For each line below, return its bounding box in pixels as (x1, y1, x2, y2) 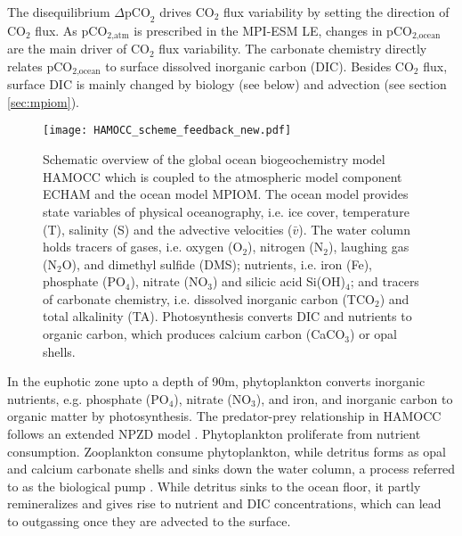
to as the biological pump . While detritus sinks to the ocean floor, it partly (7, 476, 421, 495)
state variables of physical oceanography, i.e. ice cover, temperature (43, 202, 409, 220)
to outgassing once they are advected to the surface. (7, 512, 291, 531)
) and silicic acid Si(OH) (213, 272, 346, 291)
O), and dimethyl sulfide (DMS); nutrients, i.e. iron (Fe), (61, 254, 372, 273)
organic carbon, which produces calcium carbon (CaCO (43, 325, 345, 343)
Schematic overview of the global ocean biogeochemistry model (43, 150, 385, 169)
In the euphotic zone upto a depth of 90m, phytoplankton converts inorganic (7, 372, 426, 391)
